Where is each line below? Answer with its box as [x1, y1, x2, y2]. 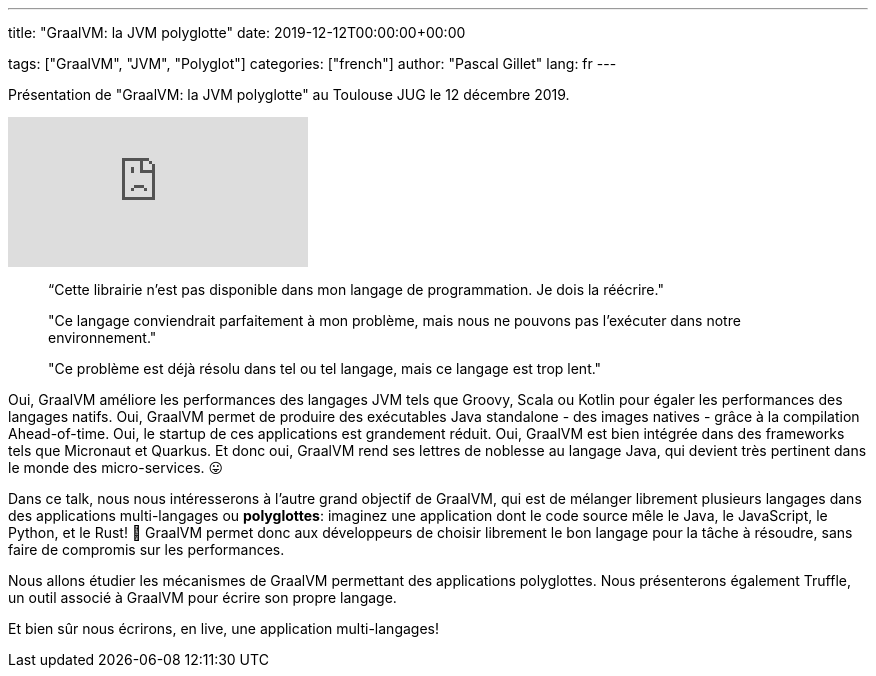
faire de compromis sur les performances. [8, 541, 285, 558]
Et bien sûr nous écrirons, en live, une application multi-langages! [8, 620, 440, 637]
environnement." [48, 329, 157, 346]
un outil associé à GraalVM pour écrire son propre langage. [8, 589, 397, 606]
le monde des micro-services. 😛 [8, 459, 224, 476]
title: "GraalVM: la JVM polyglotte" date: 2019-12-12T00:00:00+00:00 [8, 24, 466, 41]
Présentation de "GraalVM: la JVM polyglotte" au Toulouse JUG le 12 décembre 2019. [8, 86, 570, 103]
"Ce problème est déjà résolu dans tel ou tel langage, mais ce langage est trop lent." [48, 360, 602, 377]
